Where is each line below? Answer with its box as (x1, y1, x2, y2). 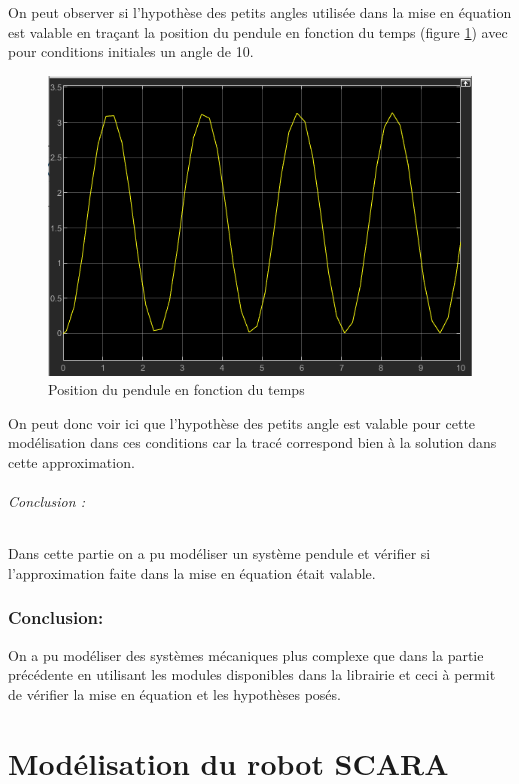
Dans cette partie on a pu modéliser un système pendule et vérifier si (8, 543, 431, 564)
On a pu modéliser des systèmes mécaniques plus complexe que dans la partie (8, 644, 484, 665)
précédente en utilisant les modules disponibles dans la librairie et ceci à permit (8, 664, 496, 685)
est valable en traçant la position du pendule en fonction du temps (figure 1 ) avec (8, 21, 508, 42)
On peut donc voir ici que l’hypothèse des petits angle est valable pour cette (8, 412, 476, 433)
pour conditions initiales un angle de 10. (8, 41, 254, 62)
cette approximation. (8, 451, 135, 472)
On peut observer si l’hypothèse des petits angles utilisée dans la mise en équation (8, 2, 512, 22)
